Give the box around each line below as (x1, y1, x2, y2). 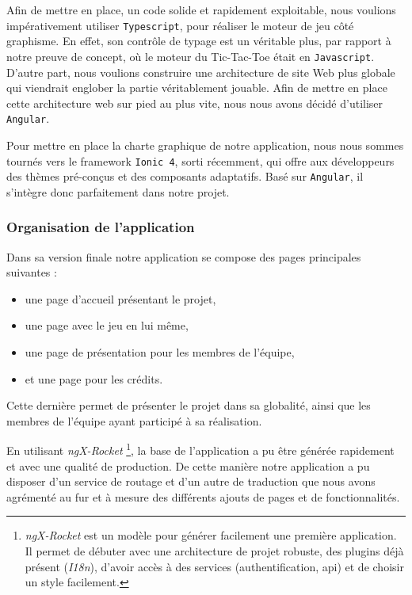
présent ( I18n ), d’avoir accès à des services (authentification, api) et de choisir (25, 558, 404, 574)
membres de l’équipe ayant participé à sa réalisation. (6, 412, 262, 429)
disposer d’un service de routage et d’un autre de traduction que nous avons (6, 473, 376, 490)
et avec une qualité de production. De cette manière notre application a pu (6, 457, 370, 474)
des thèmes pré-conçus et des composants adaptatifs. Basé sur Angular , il (6, 168, 364, 185)
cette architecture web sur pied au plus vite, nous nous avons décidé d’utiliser (6, 94, 383, 111)
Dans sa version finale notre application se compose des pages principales (6, 248, 361, 265)
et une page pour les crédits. (25, 370, 163, 387)
